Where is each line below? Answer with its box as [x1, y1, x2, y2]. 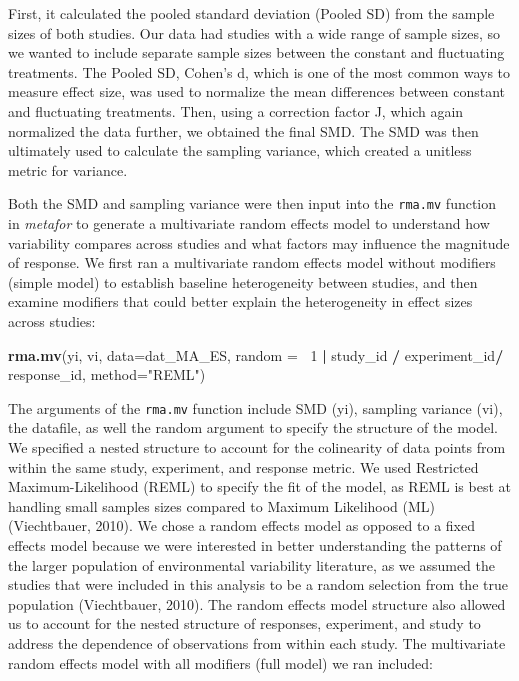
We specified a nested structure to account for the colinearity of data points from [8, 437, 506, 457]
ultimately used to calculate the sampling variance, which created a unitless [8, 140, 472, 161]
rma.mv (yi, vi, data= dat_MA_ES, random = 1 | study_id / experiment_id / [8, 344, 504, 365]
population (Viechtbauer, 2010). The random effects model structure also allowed [8, 593, 506, 614]
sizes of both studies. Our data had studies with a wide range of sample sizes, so [8, 22, 500, 43]
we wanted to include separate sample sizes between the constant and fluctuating [8, 42, 505, 63]
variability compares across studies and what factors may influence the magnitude [8, 232, 510, 253]
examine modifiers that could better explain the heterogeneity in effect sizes [8, 291, 473, 312]
